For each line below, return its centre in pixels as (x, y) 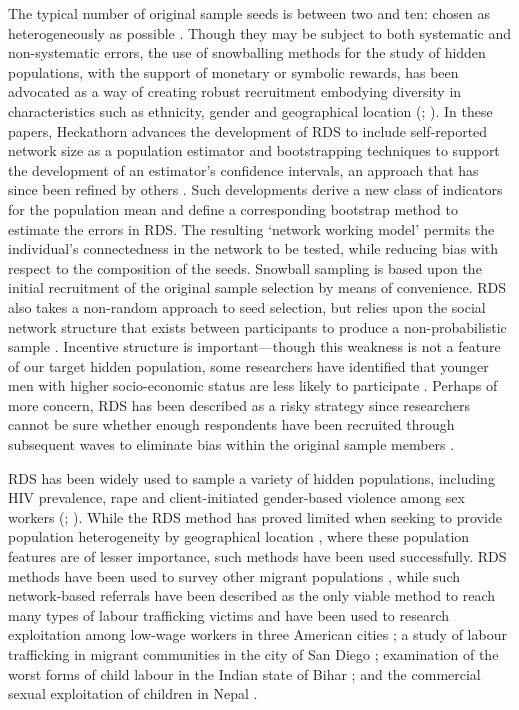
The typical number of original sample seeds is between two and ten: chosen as (249, 13)
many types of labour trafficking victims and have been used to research (229, 614)
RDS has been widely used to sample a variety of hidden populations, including (251, 477)
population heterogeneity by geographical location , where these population (239, 536)
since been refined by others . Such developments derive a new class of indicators (255, 189)
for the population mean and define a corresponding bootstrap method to (233, 208)
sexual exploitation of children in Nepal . (133, 693)
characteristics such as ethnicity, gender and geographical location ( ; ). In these (250, 110)
